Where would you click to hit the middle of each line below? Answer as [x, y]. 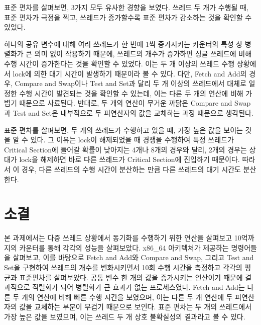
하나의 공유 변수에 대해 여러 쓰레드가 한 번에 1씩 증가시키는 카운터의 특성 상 [123, 44]
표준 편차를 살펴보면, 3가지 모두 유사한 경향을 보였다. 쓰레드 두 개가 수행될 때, [126, 7]
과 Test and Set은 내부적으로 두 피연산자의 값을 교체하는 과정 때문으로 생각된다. [129, 112]
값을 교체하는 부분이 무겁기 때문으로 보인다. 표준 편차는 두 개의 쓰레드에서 [136, 307]
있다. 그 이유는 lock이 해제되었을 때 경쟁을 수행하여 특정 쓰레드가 [132, 140]
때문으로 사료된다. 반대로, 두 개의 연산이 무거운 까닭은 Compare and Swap [135, 103]
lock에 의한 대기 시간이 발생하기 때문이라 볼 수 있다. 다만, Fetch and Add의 [130, 73]
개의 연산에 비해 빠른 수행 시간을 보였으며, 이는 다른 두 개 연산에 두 [127, 297]
